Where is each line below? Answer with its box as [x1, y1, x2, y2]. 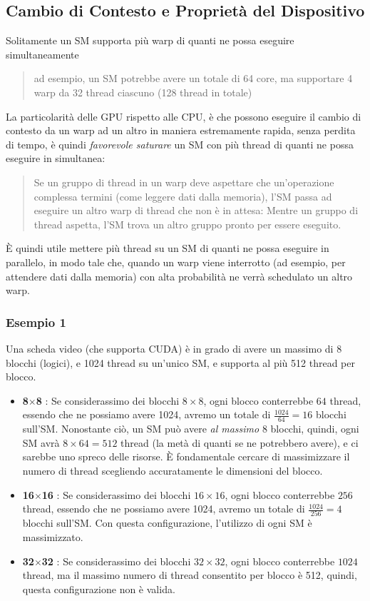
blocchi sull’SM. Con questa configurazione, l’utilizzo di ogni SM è [22, 515, 312, 530]
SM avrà [22, 435, 60, 450]
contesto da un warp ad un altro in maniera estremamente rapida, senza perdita [6, 123, 356, 138]
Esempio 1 [6, 313, 66, 330]
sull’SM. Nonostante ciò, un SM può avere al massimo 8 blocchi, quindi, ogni [22, 421, 359, 436]
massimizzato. [22, 530, 83, 544]
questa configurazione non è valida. [22, 581, 175, 596]
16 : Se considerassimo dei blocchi [41, 487, 191, 502]
